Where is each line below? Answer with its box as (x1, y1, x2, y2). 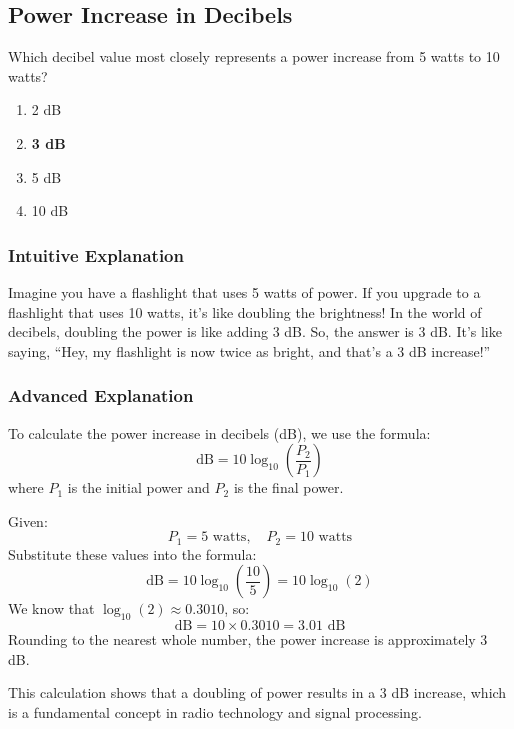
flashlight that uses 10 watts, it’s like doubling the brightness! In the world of (8, 301, 482, 322)
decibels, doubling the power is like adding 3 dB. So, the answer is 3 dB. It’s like (8, 321, 502, 342)
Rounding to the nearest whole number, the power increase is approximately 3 (8, 629, 488, 650)
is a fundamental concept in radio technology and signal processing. (8, 701, 422, 722)
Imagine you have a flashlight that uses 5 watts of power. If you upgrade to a (8, 281, 481, 302)
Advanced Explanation (8, 383, 194, 408)
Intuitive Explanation (8, 242, 184, 267)
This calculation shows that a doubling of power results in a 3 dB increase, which (8, 682, 507, 703)
